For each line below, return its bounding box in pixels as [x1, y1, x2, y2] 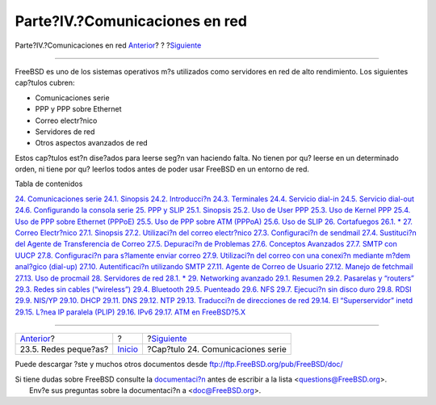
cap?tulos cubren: [15, 78, 76, 88]
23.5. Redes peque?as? [19, 344, 109, 355]
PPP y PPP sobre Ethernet [35, 104, 122, 114]
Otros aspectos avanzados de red [35, 138, 149, 148]
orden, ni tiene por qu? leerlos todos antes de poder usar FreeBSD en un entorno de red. [15, 164, 310, 174]
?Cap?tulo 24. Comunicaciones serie [146, 344, 287, 355]
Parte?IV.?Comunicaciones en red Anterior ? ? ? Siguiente [15, 40, 202, 50]
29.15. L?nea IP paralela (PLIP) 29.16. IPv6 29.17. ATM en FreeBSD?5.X [15, 307, 246, 317]
